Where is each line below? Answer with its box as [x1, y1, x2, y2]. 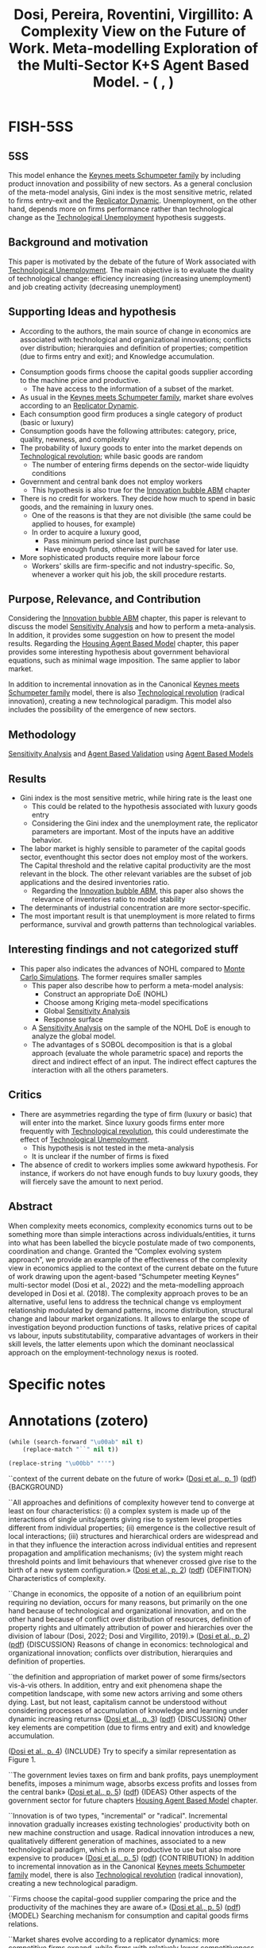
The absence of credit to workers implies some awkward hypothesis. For [19, 1160, 258, 1169]
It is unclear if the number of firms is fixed [31, 1151, 169, 1161]
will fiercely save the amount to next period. [19, 1177, 164, 1186]
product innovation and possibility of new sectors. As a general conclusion [8, 179, 253, 188]
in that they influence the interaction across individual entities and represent [8, 1540, 257, 1550]
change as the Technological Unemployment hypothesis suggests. [8, 213, 226, 222]
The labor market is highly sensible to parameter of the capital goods [19, 844, 246, 853]
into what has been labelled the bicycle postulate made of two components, [8, 1238, 256, 1247]
